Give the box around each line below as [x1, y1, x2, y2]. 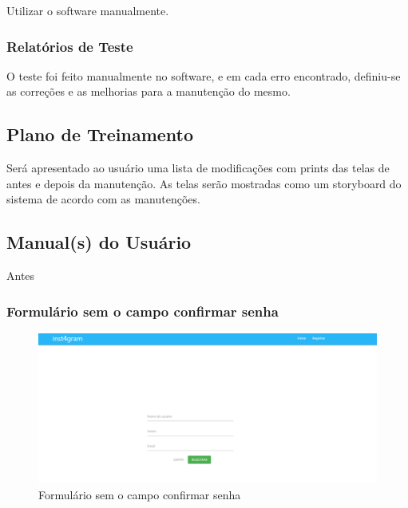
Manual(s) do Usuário [6, 230, 192, 254]
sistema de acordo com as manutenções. [6, 191, 200, 207]
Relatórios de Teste [6, 36, 133, 56]
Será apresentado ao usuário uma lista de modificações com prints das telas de [6, 159, 390, 176]
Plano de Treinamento [6, 122, 194, 147]
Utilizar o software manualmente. [6, 2, 169, 18]
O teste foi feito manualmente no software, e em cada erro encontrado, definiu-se [6, 67, 401, 84]
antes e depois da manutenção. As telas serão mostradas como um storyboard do [6, 175, 402, 191]
